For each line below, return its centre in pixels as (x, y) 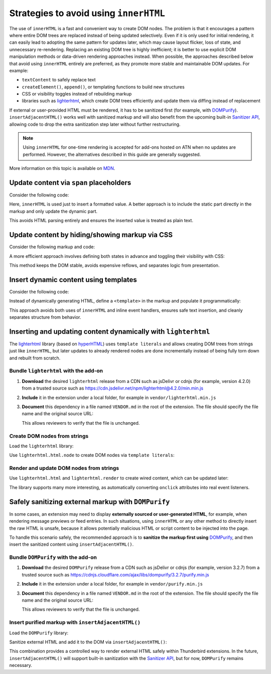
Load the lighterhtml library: (41, 446)
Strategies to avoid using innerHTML (87, 13)
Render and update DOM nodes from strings (64, 468)
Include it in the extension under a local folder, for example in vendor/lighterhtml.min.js (119, 398)
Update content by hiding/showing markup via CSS (91, 235)
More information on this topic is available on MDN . (62, 168)
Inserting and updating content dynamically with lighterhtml (110, 331)
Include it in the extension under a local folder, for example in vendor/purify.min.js (112, 584)
